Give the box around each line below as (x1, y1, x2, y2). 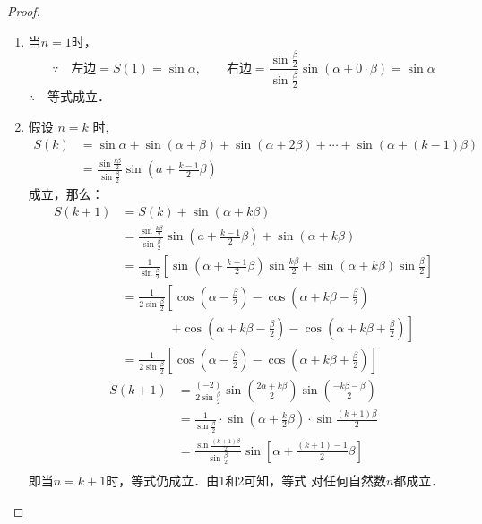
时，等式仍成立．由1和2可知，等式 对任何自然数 (106, 471, 386, 490)
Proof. (7, 2, 40, 20)
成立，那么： (28, 185, 104, 202)
